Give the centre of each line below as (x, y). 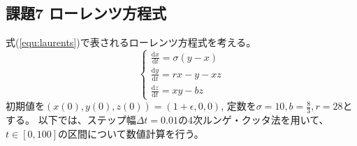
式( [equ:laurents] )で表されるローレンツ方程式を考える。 (131, 42)
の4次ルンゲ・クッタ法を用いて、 (253, 120)
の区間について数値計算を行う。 (131, 133)
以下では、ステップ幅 (87, 120)
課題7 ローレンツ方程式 (86, 13)
